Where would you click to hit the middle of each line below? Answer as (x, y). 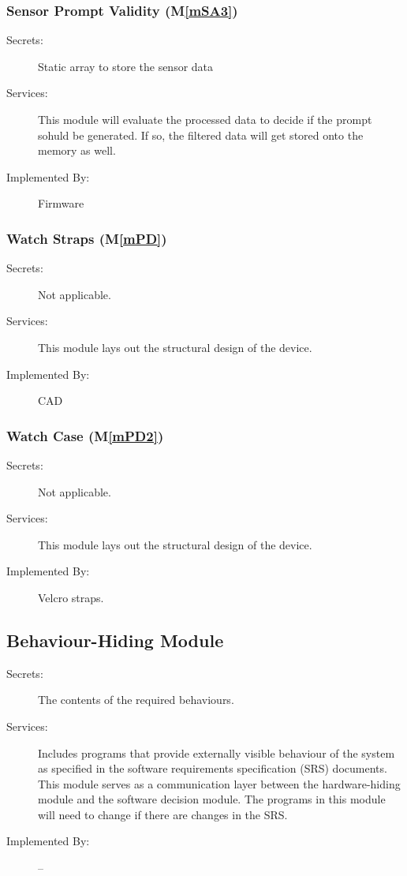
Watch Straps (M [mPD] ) (87, 238)
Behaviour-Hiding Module (115, 640)
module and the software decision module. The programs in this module (212, 799)
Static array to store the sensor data (126, 66)
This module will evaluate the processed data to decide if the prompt (205, 119)
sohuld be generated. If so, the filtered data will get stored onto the (201, 135)
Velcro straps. (71, 597)
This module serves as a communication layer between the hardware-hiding (219, 783)
